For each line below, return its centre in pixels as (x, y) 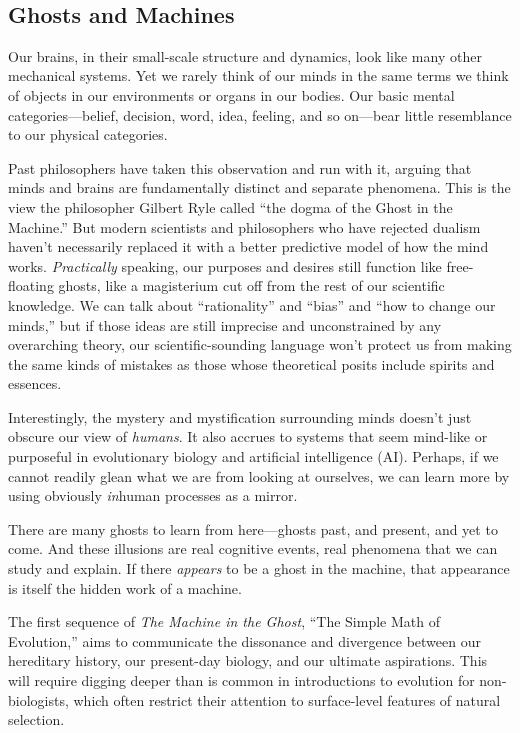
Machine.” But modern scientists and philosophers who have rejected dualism (244, 226)
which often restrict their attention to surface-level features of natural (287, 699)
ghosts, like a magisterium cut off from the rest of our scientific (251, 285)
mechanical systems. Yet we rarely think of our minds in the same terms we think (258, 75)
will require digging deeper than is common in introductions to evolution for (241, 680)
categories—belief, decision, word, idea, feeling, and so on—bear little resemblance (260, 114)
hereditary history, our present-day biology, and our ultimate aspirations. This (248, 660)
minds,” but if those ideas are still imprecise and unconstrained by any (225, 324)
